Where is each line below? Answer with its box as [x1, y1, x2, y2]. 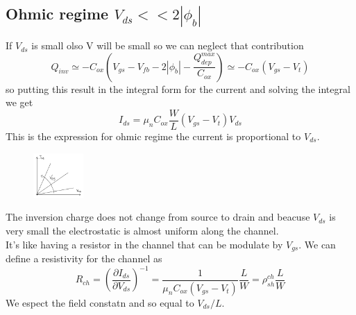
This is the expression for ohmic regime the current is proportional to [6, 128, 301, 143]
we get [6, 95, 33, 110]
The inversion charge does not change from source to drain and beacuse [6, 210, 310, 224]
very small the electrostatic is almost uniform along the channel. [6, 223, 279, 238]
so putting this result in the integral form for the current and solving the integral [6, 81, 350, 96]
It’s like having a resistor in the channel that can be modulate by [6, 237, 283, 251]
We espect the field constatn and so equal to [6, 295, 194, 309]
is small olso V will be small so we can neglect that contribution [31, 38, 304, 53]
